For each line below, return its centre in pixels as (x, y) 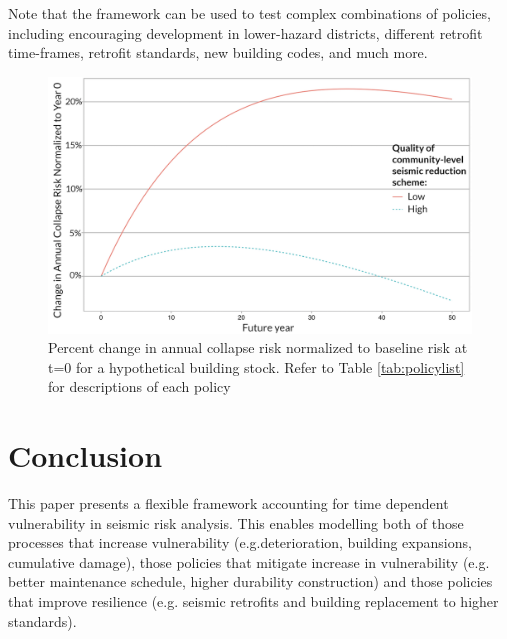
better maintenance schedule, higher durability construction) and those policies (250, 581)
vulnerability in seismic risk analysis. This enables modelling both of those (236, 522)
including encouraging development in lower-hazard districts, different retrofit (245, 32)
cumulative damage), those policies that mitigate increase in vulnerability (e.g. (249, 561)
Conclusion (85, 455)
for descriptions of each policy (139, 386)
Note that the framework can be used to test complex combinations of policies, (249, 13)
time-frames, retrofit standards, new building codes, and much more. (218, 52)
